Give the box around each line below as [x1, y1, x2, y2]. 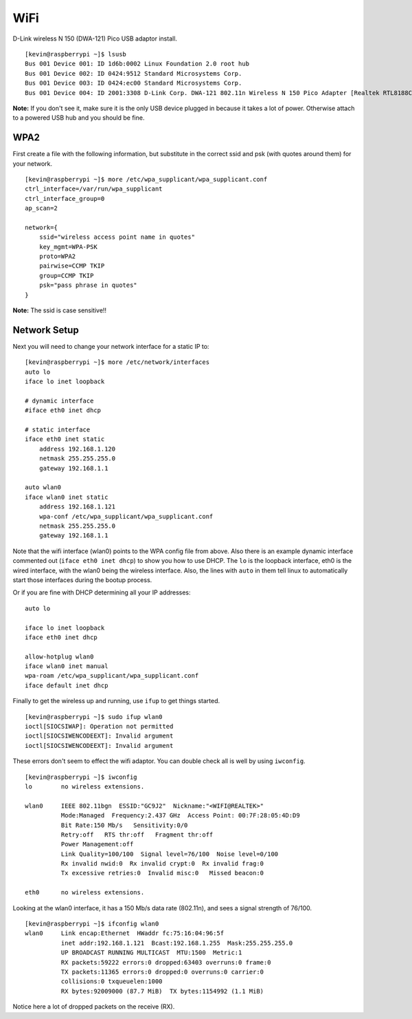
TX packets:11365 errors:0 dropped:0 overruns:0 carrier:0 [60, 968, 264, 976]
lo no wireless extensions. [25, 782, 145, 791]
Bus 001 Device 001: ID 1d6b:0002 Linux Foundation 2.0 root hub [25, 60, 250, 68]
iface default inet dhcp [25, 681, 108, 689]
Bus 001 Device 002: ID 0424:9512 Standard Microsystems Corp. [25, 69, 242, 77]
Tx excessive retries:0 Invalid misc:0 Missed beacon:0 [60, 869, 264, 877]
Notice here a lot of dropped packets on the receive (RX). [12, 1002, 175, 1011]
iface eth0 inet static [25, 436, 105, 443]
